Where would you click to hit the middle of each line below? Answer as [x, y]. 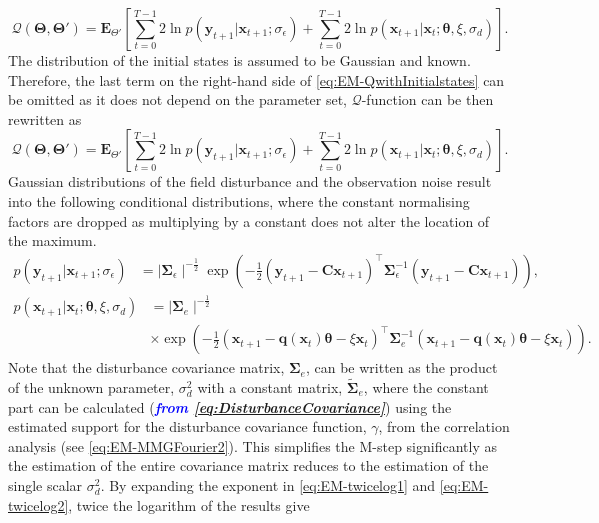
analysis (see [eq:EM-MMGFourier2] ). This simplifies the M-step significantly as [252, 445]
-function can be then [427, 99]
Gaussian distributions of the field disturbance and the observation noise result [250, 181]
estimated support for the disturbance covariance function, [187, 426]
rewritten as [45, 118]
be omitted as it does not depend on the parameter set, [178, 99]
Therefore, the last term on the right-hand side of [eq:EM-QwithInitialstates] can [256, 79]
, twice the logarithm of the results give [189, 504]
